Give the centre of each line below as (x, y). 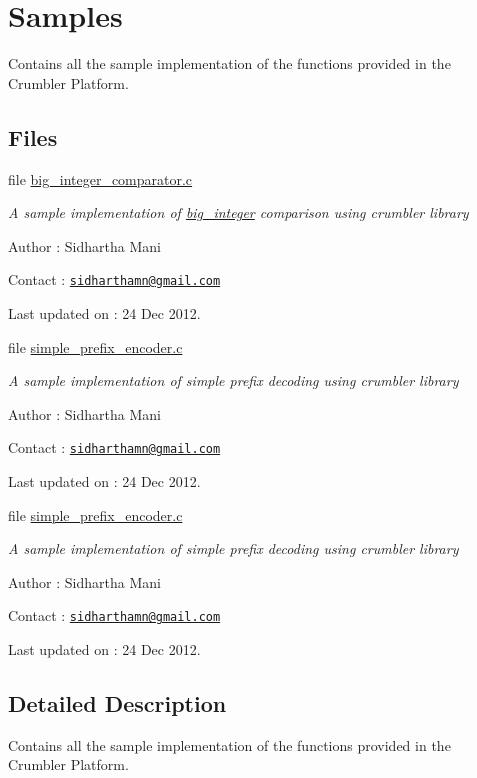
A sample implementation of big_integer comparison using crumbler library (238, 212)
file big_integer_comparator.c (100, 178)
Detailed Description (117, 703)
